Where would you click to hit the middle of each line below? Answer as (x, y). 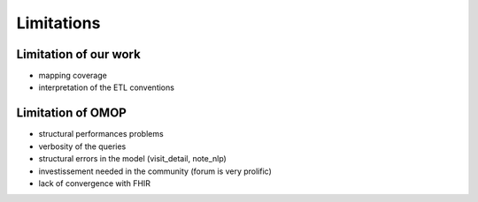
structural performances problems (101, 134)
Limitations (58, 23)
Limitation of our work (78, 54)
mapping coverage (73, 76)
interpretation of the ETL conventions (106, 87)
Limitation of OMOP (72, 113)
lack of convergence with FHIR (94, 183)
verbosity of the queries (82, 146)
